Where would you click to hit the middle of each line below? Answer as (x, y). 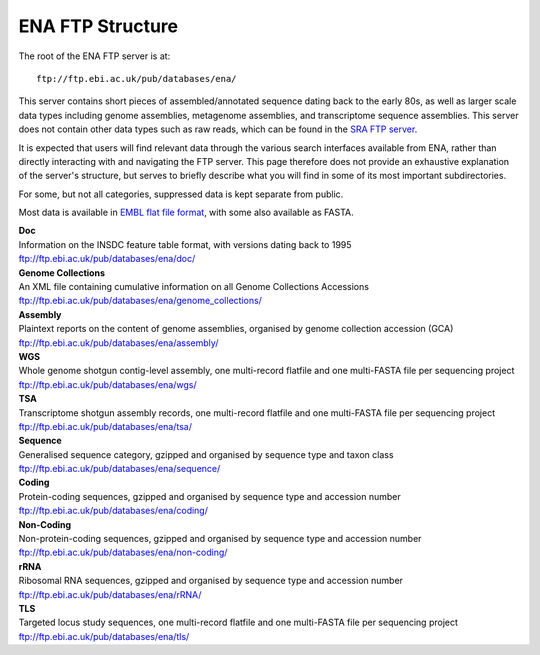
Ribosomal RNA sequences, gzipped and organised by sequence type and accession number (211, 581)
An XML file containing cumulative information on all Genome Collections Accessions (194, 287)
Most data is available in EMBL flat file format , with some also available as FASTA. (186, 212)
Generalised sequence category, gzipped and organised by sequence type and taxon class (206, 454)
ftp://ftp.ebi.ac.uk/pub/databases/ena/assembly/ (118, 342)
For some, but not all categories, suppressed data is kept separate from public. (181, 194)
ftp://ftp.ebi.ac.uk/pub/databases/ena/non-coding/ (123, 552)
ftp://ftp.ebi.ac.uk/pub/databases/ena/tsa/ (105, 426)
